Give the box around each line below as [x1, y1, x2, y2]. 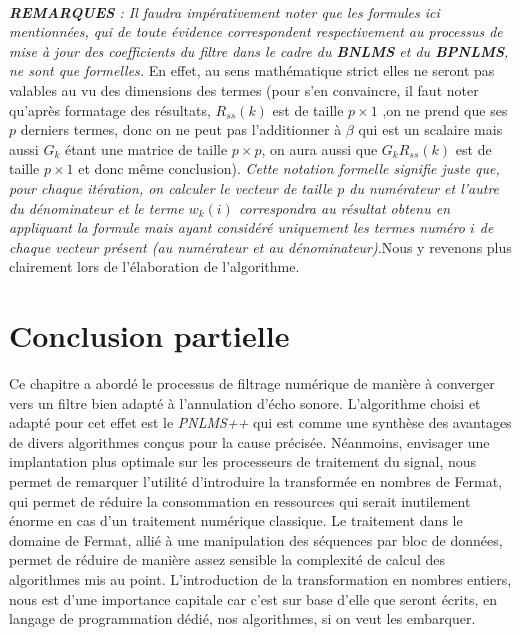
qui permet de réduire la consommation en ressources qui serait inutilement [9, 490, 471, 511]
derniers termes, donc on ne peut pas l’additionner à [20, 119, 342, 140]
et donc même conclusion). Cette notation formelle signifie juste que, [78, 158, 500, 179]
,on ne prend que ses [382, 99, 508, 120]
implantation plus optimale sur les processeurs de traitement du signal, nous [9, 451, 477, 472]
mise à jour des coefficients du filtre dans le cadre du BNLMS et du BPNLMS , [9, 40, 509, 61]
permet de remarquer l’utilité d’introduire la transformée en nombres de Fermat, [9, 471, 503, 491]
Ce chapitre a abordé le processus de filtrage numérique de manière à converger [9, 373, 495, 394]
